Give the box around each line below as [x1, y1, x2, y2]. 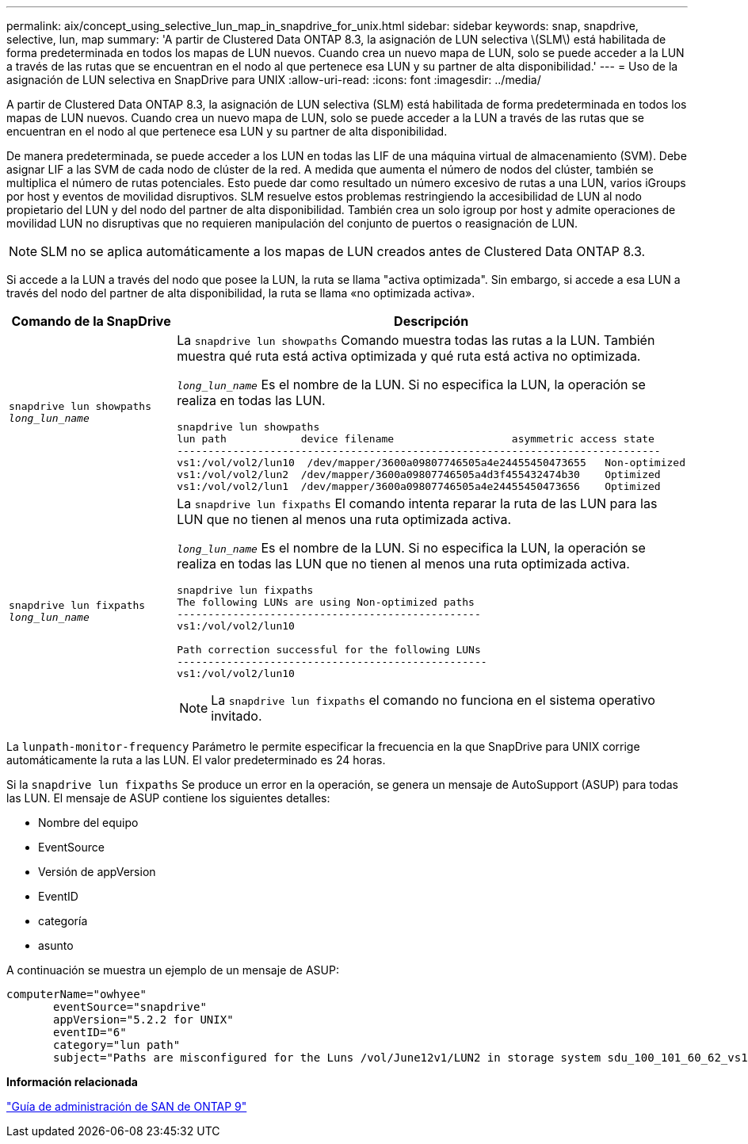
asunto [38, 939, 74, 952]
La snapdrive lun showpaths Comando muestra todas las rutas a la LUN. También [177, 332, 655, 348]
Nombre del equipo [38, 816, 139, 829]
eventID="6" [53, 1026, 127, 1039]
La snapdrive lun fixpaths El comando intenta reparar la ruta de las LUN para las [177, 495, 658, 511]
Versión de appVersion [38, 865, 156, 878]
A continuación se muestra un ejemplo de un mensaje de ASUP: [6, 963, 339, 977]
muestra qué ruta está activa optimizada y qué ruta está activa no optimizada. [177, 348, 641, 364]
